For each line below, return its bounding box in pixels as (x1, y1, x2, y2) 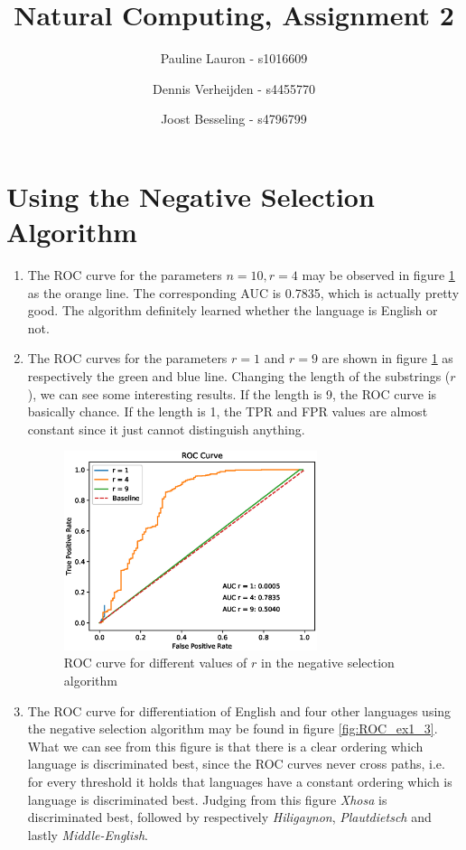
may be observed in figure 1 (302, 266, 455, 285)
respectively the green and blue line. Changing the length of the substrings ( (27, 367, 451, 385)
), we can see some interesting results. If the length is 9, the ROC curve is (27, 384, 437, 403)
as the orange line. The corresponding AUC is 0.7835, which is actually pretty (27, 283, 460, 302)
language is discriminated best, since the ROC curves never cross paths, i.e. (27, 754, 445, 773)
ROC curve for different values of (63, 653, 247, 672)
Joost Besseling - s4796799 (161, 109, 307, 128)
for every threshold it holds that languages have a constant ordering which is (27, 772, 452, 791)
